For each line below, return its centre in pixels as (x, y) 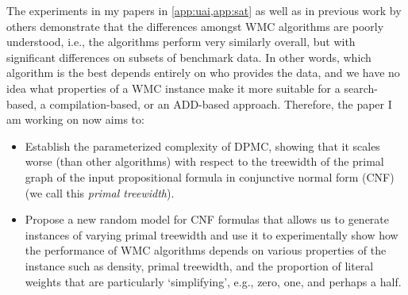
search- (361, 88)
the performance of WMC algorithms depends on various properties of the (206, 250)
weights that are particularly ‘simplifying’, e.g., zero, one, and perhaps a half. (213, 281)
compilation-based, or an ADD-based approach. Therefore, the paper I (221, 103)
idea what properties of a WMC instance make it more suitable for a (173, 88)
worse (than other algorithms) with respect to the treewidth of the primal (204, 161)
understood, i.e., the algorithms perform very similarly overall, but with (181, 42)
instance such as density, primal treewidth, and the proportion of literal (199, 265)
